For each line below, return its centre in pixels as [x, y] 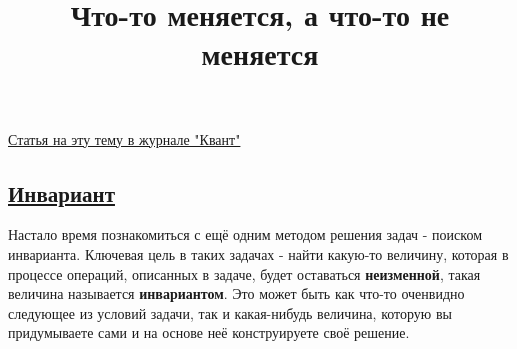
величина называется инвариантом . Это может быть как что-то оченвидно [236, 293]
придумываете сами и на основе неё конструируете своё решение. [209, 332]
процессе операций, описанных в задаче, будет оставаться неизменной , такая [244, 273]
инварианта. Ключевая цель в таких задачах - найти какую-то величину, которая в [258, 253]
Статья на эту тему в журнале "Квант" [124, 138]
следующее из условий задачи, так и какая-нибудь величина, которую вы [230, 312]
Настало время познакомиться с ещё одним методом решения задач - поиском [245, 234]
